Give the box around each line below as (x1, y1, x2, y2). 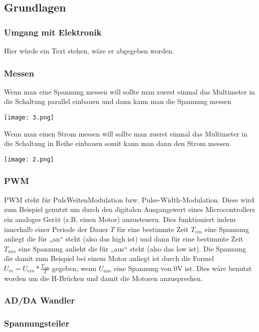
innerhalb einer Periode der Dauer (4, 223, 108, 234)
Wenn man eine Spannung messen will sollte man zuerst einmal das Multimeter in (4, 86, 255, 96)
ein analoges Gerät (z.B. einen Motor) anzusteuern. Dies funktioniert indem (4, 213, 236, 224)
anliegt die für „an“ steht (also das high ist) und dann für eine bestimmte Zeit (4, 233, 244, 244)
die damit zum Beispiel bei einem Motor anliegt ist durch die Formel (4, 253, 214, 263)
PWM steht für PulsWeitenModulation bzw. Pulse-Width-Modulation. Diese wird (4, 194, 255, 204)
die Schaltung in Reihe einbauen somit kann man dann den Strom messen (4, 138, 230, 148)
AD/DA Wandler (4, 294, 75, 306)
